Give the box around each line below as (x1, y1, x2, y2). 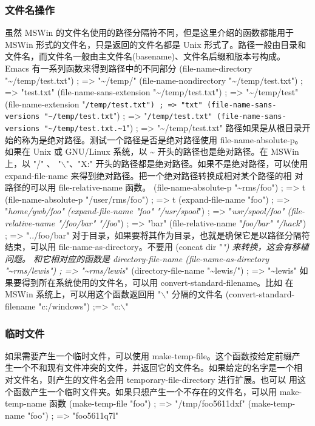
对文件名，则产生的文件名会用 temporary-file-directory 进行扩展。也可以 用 (5, 373, 297, 386)
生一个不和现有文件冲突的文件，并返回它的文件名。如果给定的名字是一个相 (5, 361, 302, 374)
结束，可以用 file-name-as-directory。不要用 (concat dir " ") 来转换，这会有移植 (5, 240, 309, 253)
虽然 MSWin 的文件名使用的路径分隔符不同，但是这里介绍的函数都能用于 (5, 26, 294, 39)
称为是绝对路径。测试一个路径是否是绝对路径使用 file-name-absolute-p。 (21, 133, 303, 146)
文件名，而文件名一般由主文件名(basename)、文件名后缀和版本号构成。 (5, 50, 286, 63)
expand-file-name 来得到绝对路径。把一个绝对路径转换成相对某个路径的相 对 (5, 169, 303, 181)
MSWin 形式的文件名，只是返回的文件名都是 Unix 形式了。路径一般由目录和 (5, 38, 307, 50)
